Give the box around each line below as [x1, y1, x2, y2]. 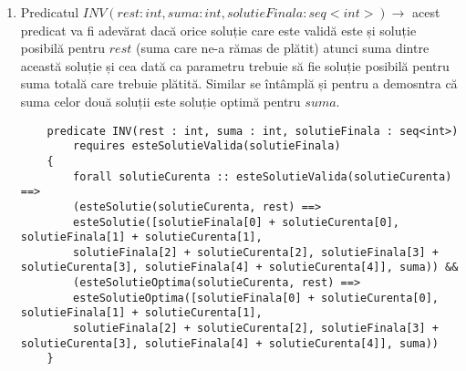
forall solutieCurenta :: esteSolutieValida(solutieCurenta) [73, 170, 452, 183]
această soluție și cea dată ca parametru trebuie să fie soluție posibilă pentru [20, 56, 450, 75]
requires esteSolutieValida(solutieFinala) [73, 139, 341, 153]
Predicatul [20, 3, 79, 21]
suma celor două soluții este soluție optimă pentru [20, 91, 301, 110]
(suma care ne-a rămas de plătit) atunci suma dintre [135, 38, 430, 57]
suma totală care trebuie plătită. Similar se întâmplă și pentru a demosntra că [20, 74, 458, 93]
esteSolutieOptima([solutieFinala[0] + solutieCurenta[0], [73, 291, 439, 304]
